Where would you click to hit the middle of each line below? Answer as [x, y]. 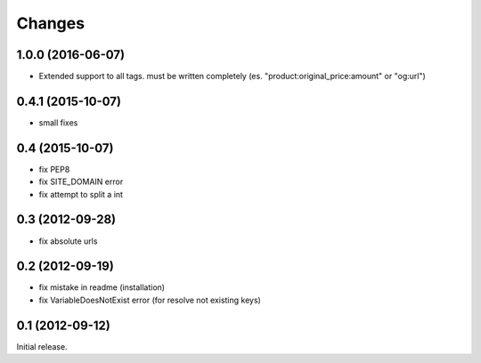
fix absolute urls [68, 241]
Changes [50, 23]
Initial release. [42, 346]
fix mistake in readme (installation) [102, 287]
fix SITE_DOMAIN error [81, 181]
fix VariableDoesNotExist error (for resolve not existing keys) [150, 300]
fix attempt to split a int [81, 194]
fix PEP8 [54, 169]
